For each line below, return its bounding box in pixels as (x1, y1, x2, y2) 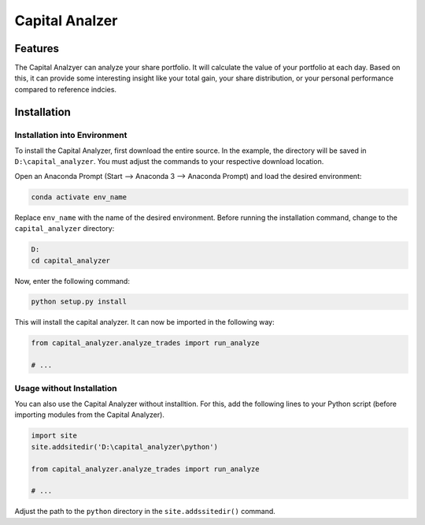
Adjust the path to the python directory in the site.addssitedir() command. (14, 507, 275, 516)
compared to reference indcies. (14, 84, 117, 94)
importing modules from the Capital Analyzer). (14, 410, 165, 419)
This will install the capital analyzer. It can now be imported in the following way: (14, 318, 275, 327)
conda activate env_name (31, 192, 128, 201)
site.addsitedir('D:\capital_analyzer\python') (31, 442, 218, 451)
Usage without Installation (14, 382, 117, 393)
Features (14, 42, 59, 55)
